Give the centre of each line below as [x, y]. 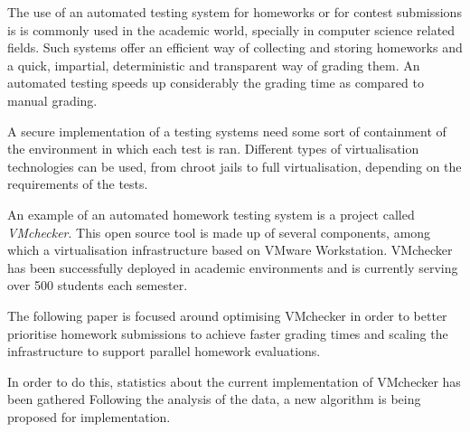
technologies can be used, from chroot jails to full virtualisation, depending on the [235, 166]
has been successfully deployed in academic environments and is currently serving [233, 267]
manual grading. [52, 100]
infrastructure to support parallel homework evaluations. [164, 351]
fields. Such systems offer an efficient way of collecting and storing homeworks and [235, 47]
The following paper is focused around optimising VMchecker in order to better [227, 315]
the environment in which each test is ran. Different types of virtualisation [213, 149]
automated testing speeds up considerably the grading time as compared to [216, 83]
